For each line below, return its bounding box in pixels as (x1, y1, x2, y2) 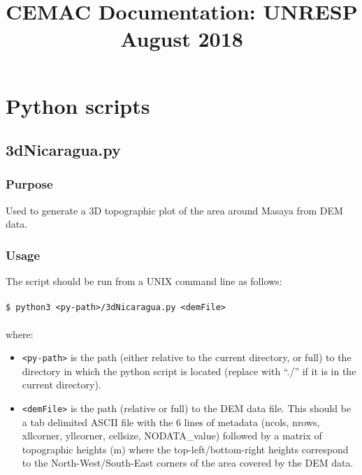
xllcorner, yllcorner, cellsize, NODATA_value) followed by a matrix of (22, 428, 322, 443)
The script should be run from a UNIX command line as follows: (6, 274, 282, 288)
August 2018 (120, 24, 243, 53)
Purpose (6, 175, 53, 193)
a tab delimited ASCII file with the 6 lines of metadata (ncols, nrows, (22, 414, 320, 429)
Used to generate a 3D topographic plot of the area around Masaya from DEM (6, 203, 343, 217)
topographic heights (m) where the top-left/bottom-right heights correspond (22, 441, 349, 456)
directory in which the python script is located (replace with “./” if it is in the (22, 363, 356, 378)
